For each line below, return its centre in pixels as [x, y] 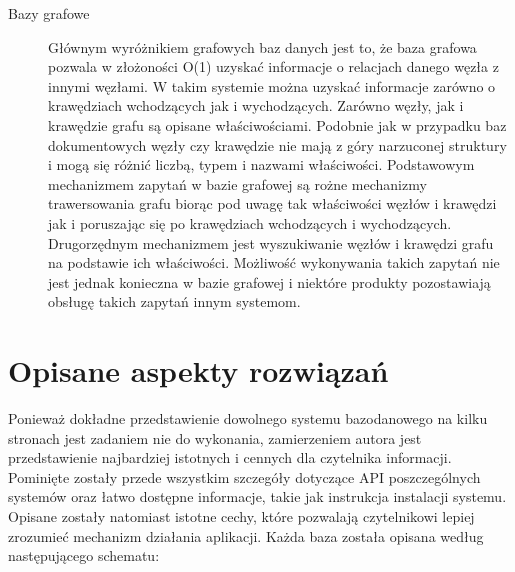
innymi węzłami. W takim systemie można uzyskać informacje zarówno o [272, 85]
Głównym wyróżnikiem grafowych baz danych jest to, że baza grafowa [262, 46]
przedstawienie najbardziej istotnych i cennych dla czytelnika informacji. [230, 457]
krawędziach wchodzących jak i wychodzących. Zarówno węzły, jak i [256, 105]
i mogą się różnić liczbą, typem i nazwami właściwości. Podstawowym [261, 164]
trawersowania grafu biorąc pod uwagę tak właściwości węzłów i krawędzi [272, 203]
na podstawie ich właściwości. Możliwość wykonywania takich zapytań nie [274, 262]
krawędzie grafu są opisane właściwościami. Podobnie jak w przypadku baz [277, 124]
